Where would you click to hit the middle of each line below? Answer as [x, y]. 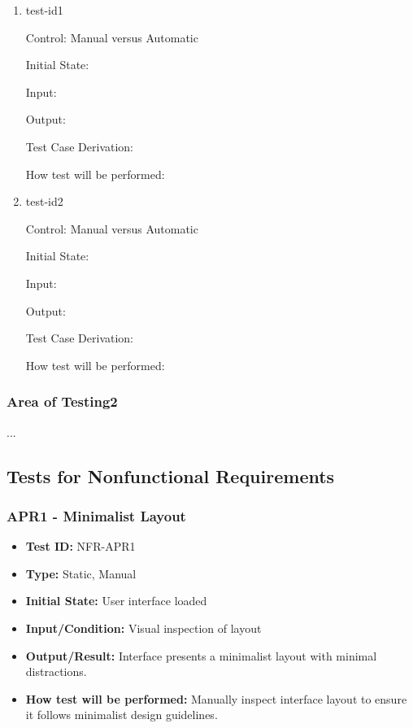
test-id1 [44, 10]
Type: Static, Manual [81, 573]
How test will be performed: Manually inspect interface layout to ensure [216, 698]
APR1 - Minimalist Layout [96, 515]
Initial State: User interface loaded [116, 601]
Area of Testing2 [62, 401]
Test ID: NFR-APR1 [80, 546]
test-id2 [44, 201]
